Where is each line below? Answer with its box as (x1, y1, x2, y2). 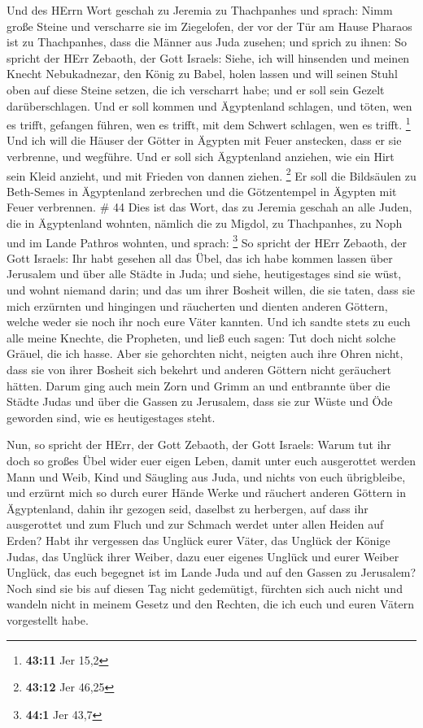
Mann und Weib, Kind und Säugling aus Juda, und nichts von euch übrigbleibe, (7, 468, 406, 485)
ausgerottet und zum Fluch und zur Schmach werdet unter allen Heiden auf (7, 516, 384, 533)
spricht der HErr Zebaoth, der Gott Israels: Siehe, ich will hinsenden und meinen (7, 49, 410, 66)
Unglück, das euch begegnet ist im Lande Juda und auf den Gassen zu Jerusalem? (7, 564, 416, 581)
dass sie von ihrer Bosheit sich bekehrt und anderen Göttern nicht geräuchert (7, 361, 392, 378)
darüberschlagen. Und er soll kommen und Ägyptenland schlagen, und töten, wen (7, 97, 412, 114)
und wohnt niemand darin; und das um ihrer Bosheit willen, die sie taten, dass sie (7, 281, 416, 299)
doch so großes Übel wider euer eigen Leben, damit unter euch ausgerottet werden (7, 452, 416, 469)
